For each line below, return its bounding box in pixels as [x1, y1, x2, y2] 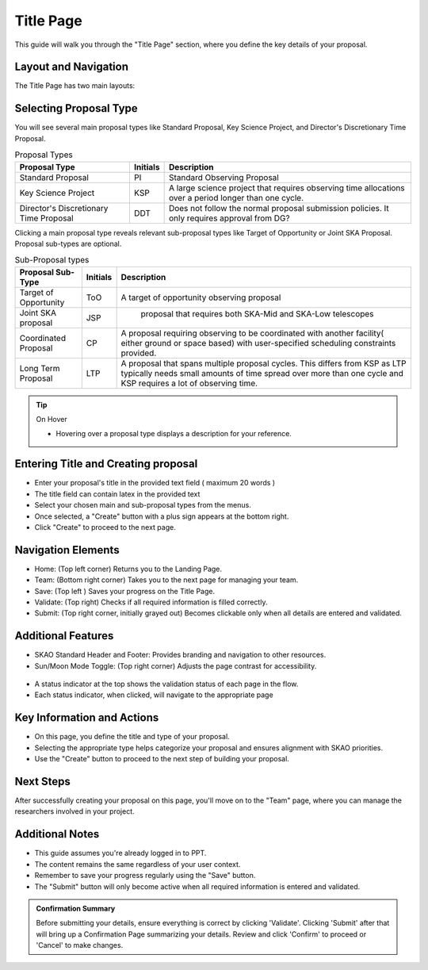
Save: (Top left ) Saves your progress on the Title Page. [34, 586, 216, 596]
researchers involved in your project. [14, 807, 135, 816]
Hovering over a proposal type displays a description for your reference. [55, 429, 292, 439]
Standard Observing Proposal [168, 171, 279, 182]
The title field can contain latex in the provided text [34, 489, 201, 499]
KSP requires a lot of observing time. [120, 378, 258, 389]
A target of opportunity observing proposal [120, 292, 281, 303]
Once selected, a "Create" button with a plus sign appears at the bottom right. [34, 512, 289, 521]
